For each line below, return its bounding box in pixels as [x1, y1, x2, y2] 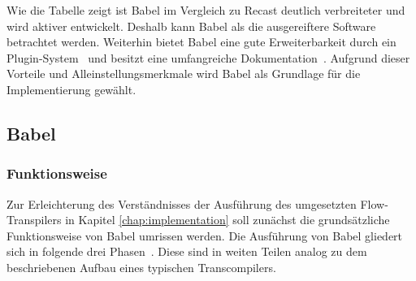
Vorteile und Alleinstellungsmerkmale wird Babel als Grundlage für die [6, 65, 361, 82]
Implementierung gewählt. [6, 80, 136, 97]
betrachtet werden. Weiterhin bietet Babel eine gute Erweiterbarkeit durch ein [6, 33, 396, 50]
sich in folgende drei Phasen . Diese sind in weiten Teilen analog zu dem [6, 243, 367, 260]
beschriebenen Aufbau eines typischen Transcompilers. [6, 258, 276, 275]
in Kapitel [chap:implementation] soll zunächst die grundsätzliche [65, 211, 390, 228]
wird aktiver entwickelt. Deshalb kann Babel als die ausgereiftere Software [6, 17, 376, 34]
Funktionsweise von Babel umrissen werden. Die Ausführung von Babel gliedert [6, 227, 403, 244]
